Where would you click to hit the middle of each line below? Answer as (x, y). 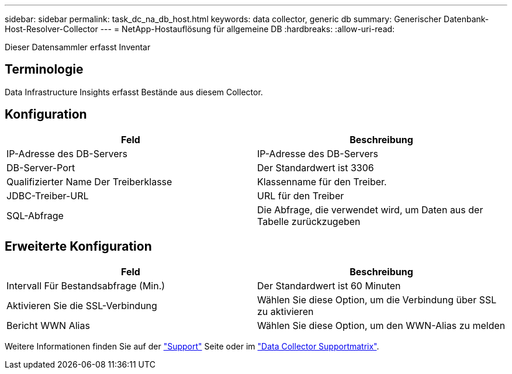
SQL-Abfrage (35, 215)
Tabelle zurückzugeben (309, 221)
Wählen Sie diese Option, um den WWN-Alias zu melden (381, 325)
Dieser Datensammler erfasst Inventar (78, 47)
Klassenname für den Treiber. (322, 181)
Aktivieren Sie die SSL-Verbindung (82, 305)
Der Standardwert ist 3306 (316, 167)
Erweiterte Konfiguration (78, 247)
